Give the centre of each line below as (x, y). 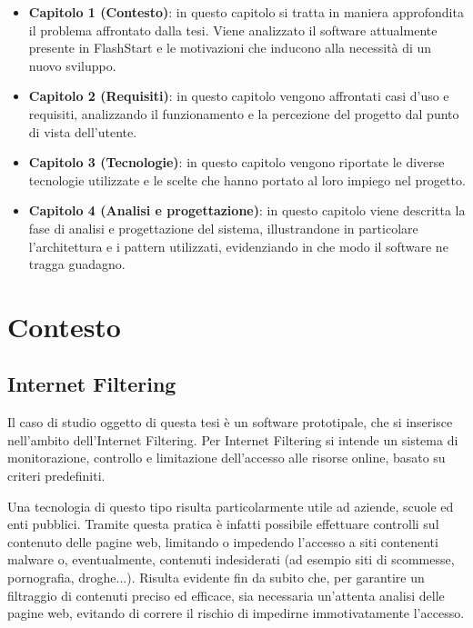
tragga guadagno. (77, 264)
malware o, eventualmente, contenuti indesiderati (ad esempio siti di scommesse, (231, 559)
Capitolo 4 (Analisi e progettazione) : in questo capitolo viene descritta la (247, 210)
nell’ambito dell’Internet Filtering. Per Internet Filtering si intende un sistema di (233, 439)
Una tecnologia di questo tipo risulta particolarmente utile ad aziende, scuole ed (231, 506)
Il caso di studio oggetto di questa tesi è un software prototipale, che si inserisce (230, 422)
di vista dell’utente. (83, 131)
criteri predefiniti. (56, 476)
